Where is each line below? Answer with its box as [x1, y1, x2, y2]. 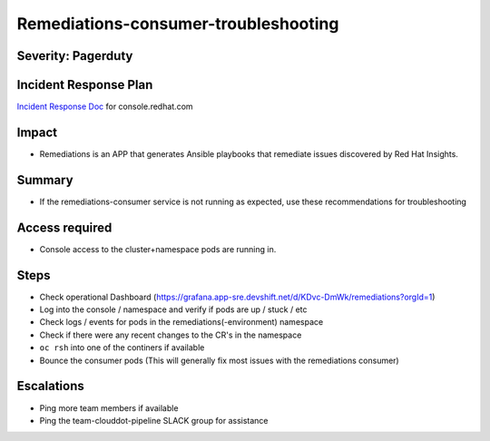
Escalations [16, 378, 85, 394]
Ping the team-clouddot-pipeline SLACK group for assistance [39, 415, 269, 426]
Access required [16, 220, 113, 235]
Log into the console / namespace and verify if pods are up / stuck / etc [39, 304, 308, 315]
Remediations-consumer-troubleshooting [16, 14, 339, 34]
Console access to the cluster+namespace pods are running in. [39, 243, 277, 254]
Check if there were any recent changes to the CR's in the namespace [39, 329, 302, 340]
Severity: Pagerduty [16, 48, 133, 64]
